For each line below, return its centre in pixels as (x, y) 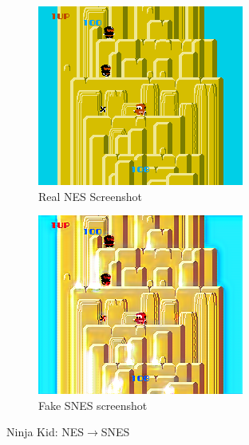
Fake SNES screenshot (93, 405)
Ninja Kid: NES (45, 432)
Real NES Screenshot (91, 196)
